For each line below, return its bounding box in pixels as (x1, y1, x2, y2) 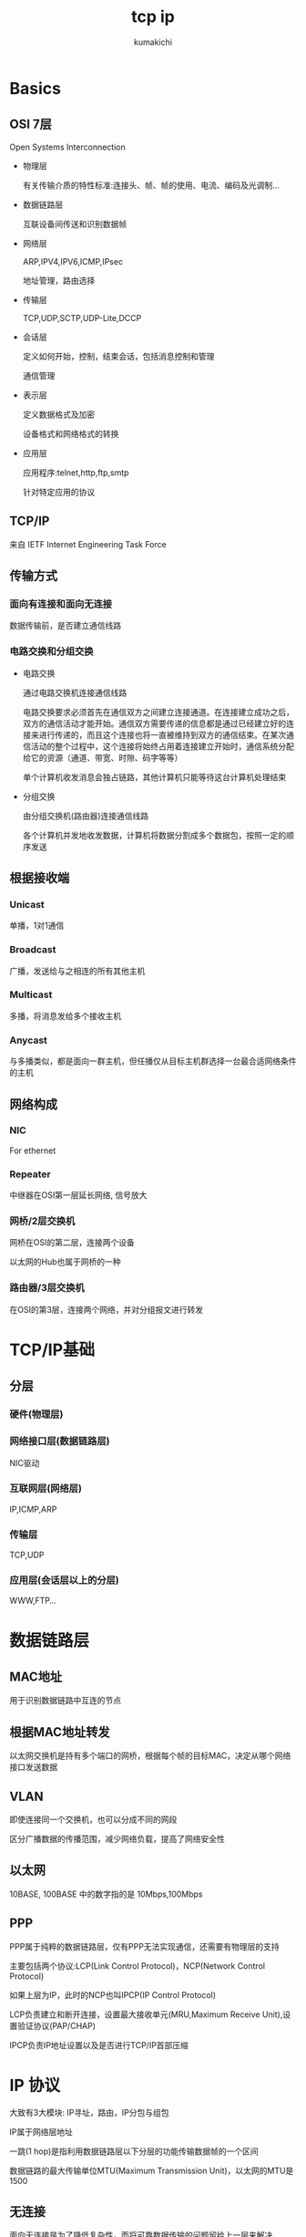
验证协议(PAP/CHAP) (16, 2020, 96, 2031)
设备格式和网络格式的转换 (22, 428, 119, 439)
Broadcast (9, 943, 56, 956)
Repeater (9, 1168, 52, 1181)
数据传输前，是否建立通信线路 (9, 620, 121, 631)
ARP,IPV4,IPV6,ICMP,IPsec (22, 255, 124, 266)
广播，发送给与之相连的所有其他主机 (9, 965, 146, 976)
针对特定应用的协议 (22, 486, 96, 497)
